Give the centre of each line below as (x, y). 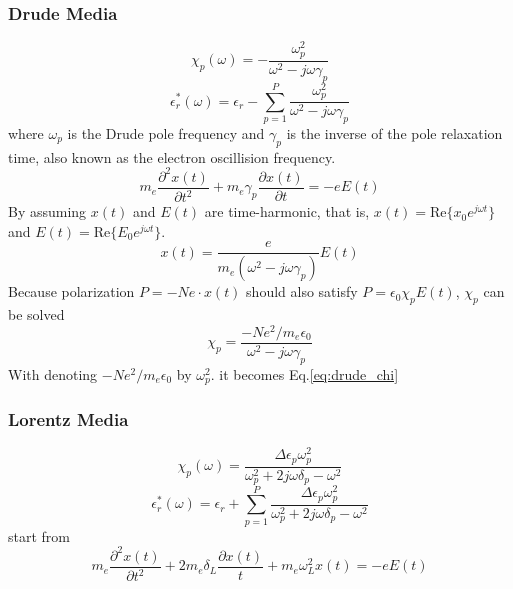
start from (39, 535)
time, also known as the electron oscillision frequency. (172, 156)
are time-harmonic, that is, (287, 211)
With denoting (53, 373)
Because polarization (71, 291)
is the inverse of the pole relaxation (394, 132)
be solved (36, 314)
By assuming (47, 211)
